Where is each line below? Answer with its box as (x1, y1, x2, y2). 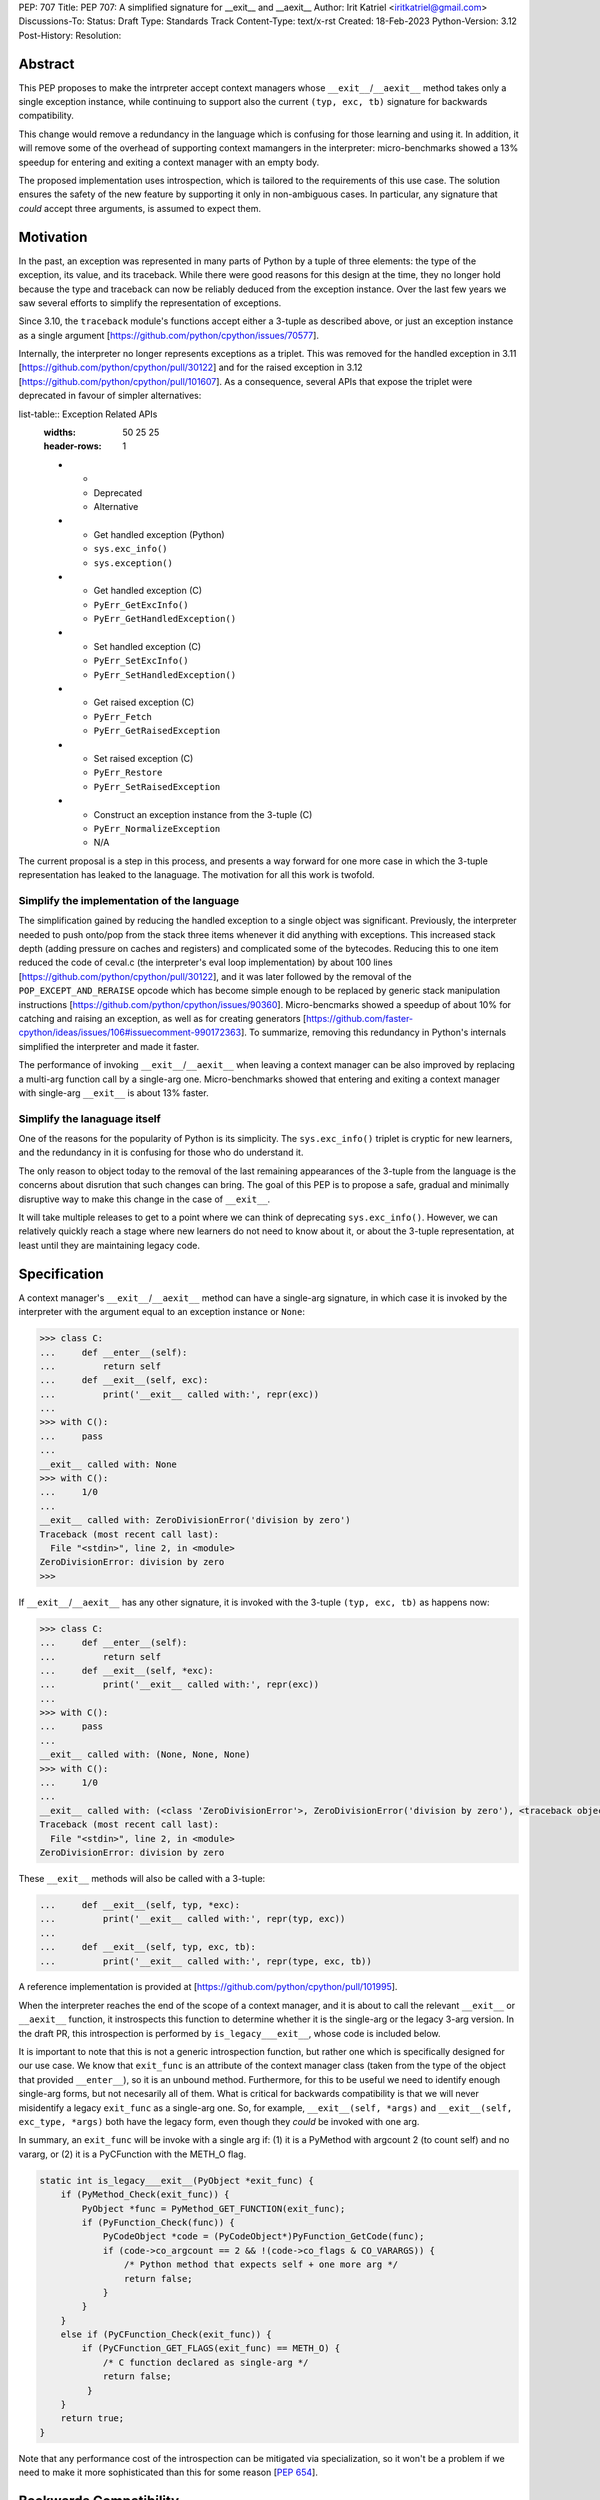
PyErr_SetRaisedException (93, 781, 221, 792)
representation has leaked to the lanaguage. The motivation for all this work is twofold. (18, 869, 375, 881)
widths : (43, 426, 77, 439)
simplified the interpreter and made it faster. (18, 1040, 200, 1052)
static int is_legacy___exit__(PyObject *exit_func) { (39, 2175, 314, 2186)
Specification (18, 1265, 104, 1282)
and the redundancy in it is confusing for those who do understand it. (18, 1146, 304, 1159)
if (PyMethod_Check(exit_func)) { (60, 2189, 230, 2200)
